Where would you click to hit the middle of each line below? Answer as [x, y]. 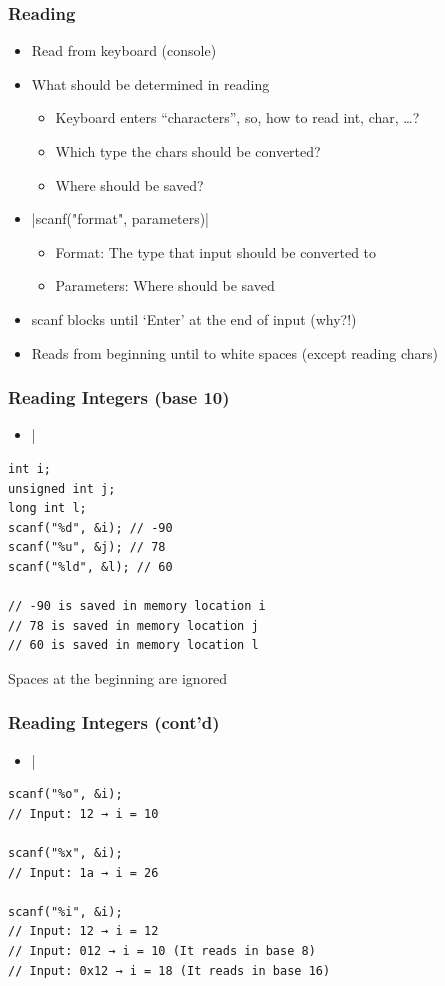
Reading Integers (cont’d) [114, 722]
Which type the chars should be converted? [188, 151]
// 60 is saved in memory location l [133, 645]
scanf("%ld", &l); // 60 [90, 566]
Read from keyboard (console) [124, 50]
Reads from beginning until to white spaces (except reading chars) [235, 352]
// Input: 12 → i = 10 [83, 813]
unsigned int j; [62, 488]
